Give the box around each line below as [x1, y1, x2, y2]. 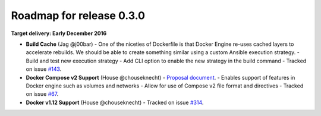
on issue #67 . [26, 90, 59, 98]
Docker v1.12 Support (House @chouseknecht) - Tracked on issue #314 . [26, 99, 204, 106]
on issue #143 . [26, 65, 62, 73]
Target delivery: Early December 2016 [11, 30, 107, 37]
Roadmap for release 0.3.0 [11, 9, 146, 22]
